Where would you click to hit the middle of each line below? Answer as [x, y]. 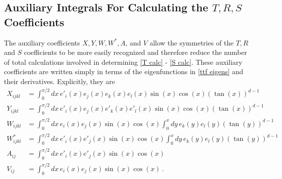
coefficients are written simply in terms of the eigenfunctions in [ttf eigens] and [124, 71]
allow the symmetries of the [192, 42]
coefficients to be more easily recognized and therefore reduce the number [136, 52]
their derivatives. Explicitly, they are [60, 81]
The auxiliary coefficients [42, 42]
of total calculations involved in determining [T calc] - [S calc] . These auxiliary [123, 62]
